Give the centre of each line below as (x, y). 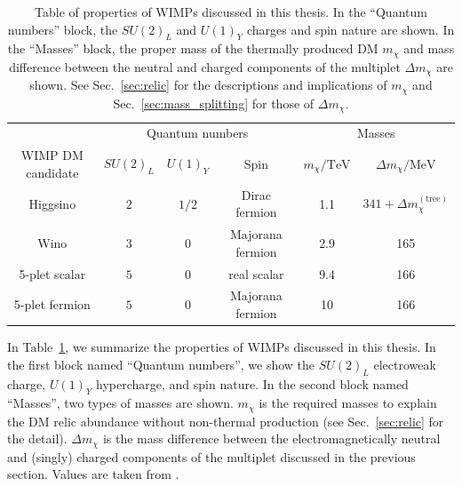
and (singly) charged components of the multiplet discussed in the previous (211, 456)
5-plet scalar (52, 273)
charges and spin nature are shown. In (350, 29)
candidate (52, 172)
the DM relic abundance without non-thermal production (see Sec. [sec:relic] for (226, 421)
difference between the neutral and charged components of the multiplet (205, 66)
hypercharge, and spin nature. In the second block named (252, 383)
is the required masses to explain (348, 403)
